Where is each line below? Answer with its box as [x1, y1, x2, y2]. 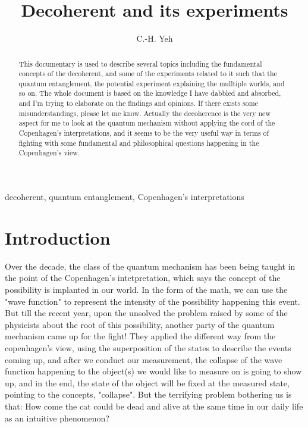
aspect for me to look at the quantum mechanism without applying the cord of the [18, 118, 275, 128]
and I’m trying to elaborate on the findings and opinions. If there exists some [18, 98, 258, 108]
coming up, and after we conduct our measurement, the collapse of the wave [5, 353, 282, 365]
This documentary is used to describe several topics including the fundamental [18, 58, 262, 68]
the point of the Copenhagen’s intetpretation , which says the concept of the [5, 271, 281, 284]
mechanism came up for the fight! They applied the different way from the [5, 330, 276, 342]
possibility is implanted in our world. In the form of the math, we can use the [5, 283, 288, 295]
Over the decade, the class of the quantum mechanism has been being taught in [5, 260, 296, 272]
